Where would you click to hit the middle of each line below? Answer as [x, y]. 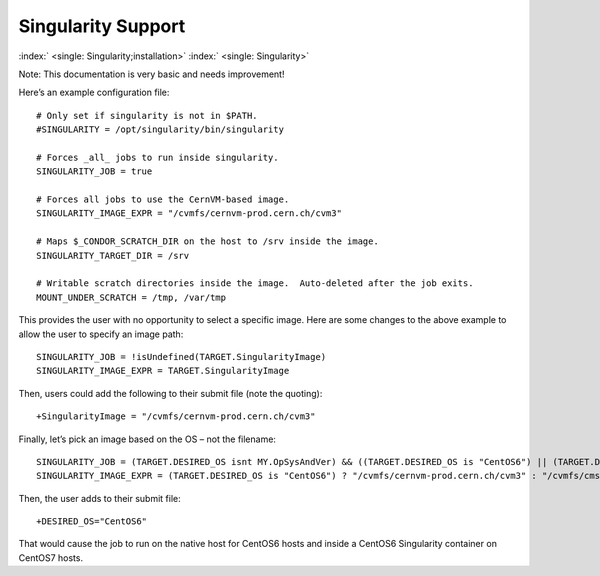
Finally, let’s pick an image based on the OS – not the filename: [147, 439]
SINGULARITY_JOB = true [94, 171]
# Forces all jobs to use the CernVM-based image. [163, 199]
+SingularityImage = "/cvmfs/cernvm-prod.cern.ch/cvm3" [176, 416]
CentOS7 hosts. [51, 557]
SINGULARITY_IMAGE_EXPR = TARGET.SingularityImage [163, 371]
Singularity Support [102, 26]
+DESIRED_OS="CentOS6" [92, 521]
